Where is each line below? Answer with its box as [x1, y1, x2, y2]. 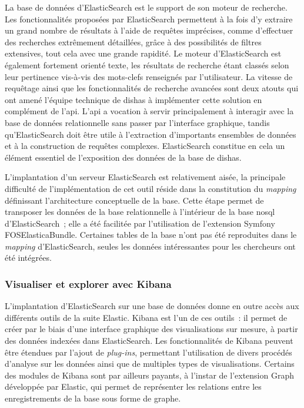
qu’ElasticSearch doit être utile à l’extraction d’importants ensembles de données [5, 128, 296, 140]
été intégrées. [5, 251, 52, 264]
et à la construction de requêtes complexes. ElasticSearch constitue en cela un [5, 140, 285, 152]
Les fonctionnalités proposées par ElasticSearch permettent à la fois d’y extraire [5, 12, 293, 25]
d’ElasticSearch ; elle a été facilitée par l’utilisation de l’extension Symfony [5, 217, 275, 229]
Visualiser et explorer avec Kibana [5, 276, 172, 291]
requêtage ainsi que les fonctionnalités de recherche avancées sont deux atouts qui [5, 82, 299, 94]
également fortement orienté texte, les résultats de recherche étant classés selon [5, 58, 289, 71]
